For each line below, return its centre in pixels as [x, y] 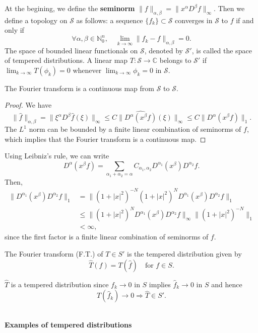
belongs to [175, 60]
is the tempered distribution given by [184, 253]
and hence [227, 284]
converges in [194, 20]
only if [14, 30]
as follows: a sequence [110, 20]
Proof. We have [28, 105]
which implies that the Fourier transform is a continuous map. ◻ [105, 139]
